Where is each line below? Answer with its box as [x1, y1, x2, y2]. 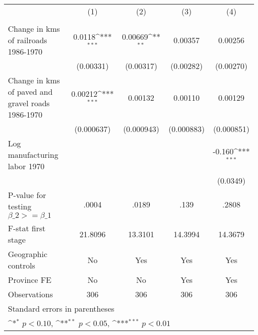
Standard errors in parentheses [8, 303, 115, 314]
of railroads [8, 34, 47, 46]
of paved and [8, 86, 53, 97]
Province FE [8, 274, 52, 285]
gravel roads [8, 97, 50, 109]
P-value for [8, 189, 46, 201]
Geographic [8, 248, 48, 260]
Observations [8, 288, 53, 300]
